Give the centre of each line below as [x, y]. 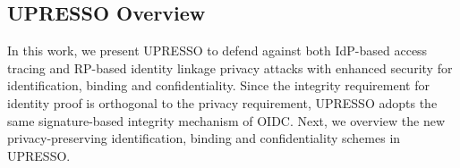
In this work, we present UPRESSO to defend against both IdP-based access [217, 50]
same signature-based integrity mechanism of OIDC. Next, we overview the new [226, 120]
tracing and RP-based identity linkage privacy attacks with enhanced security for [230, 67]
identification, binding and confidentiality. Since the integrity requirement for [218, 85]
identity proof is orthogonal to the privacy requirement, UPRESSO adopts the [222, 102]
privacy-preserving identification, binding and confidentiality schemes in [204, 138]
